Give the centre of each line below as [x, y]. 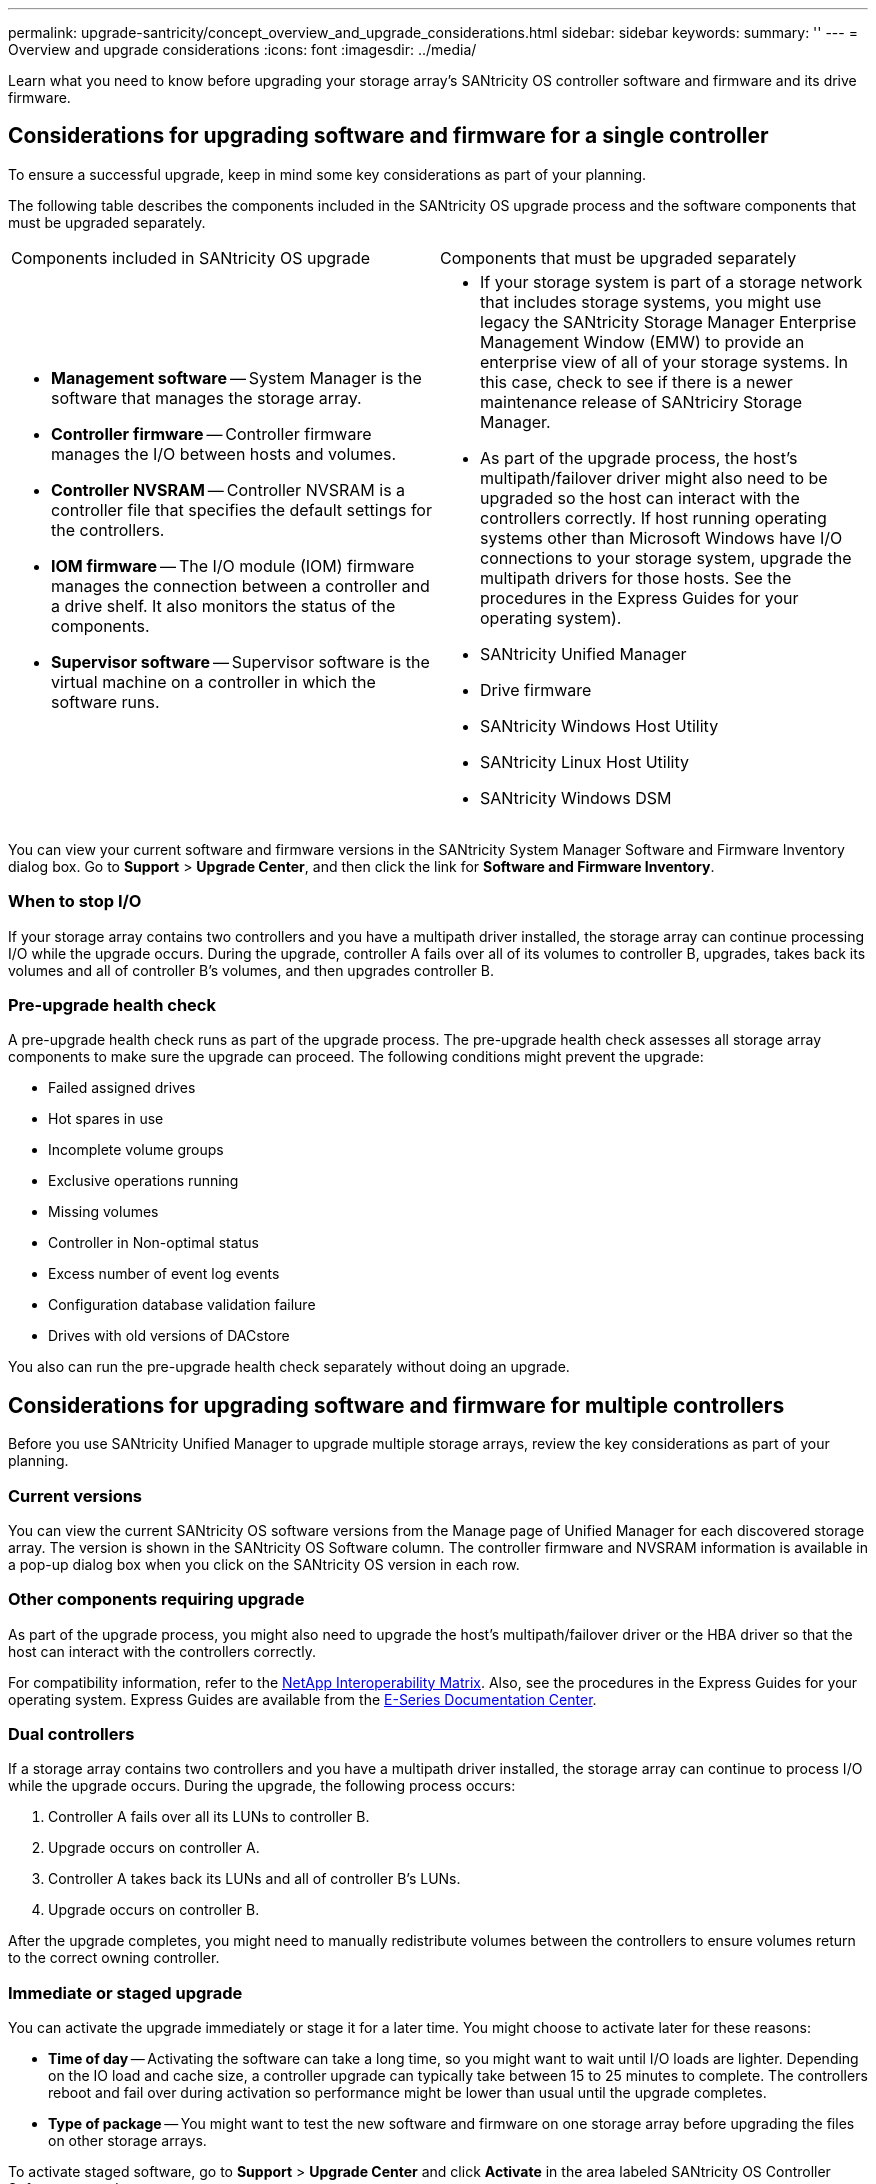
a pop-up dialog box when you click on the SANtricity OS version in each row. [264, 1564]
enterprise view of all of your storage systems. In [664, 361]
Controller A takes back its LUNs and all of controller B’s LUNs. [254, 1879]
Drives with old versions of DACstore [169, 1336]
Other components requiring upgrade [156, 1599]
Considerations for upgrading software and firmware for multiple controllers [396, 1405]
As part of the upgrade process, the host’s [639, 457]
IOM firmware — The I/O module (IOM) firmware [233, 565]
